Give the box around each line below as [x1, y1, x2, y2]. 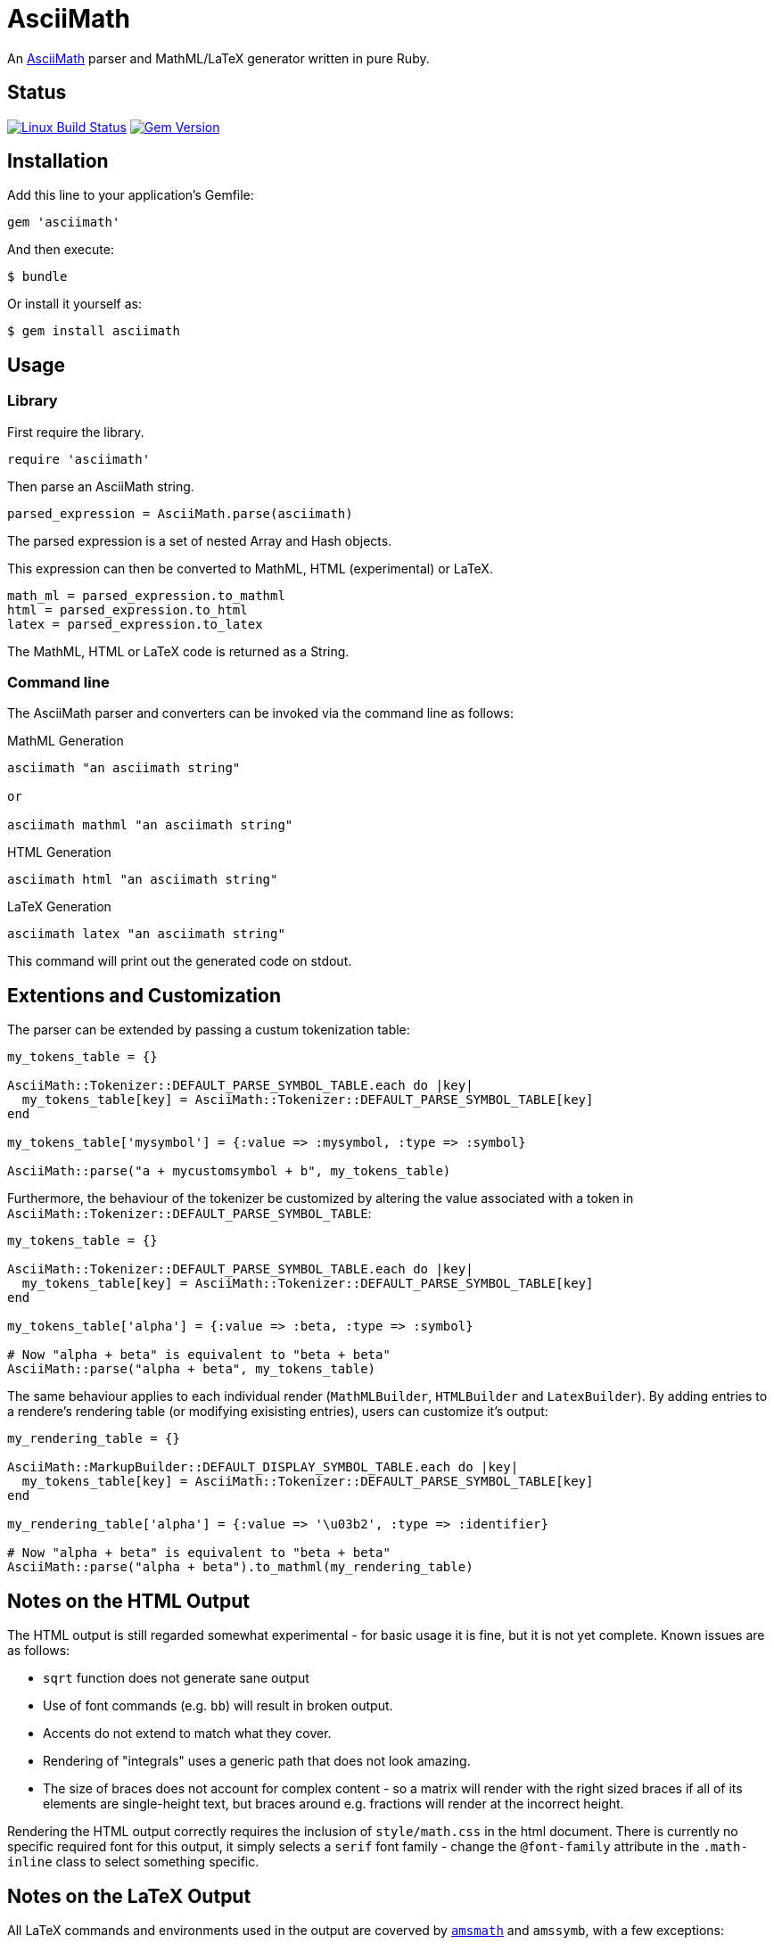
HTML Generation [7, 844, 111, 861]
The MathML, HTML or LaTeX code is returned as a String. [7, 643, 350, 659]
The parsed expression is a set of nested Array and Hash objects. [7, 532, 392, 548]
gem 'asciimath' [7, 215, 120, 230]
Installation [7, 150, 109, 173]
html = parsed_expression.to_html [7, 602, 248, 617]
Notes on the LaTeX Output [7, 1884, 251, 1907]
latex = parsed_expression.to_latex [7, 616, 263, 631]
